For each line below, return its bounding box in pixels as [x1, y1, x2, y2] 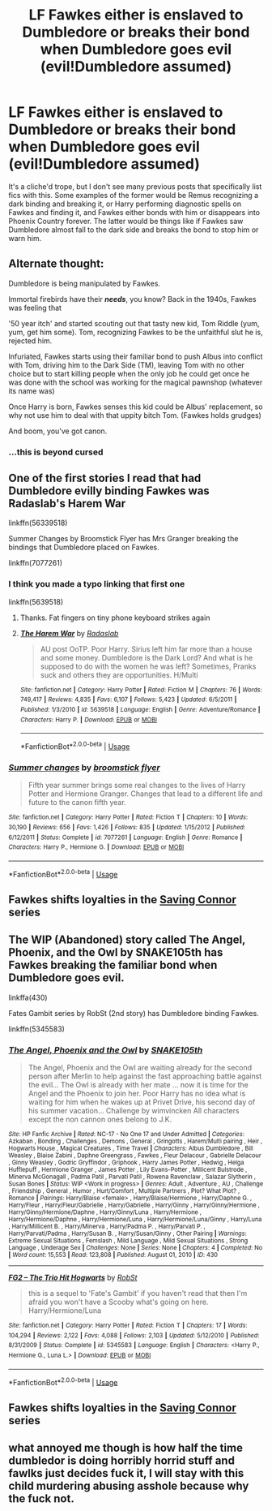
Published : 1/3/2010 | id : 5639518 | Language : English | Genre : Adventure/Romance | [19, 706, 261, 714]
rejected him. [8, 335, 53, 346]
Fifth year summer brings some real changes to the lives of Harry [28, 781, 246, 790]
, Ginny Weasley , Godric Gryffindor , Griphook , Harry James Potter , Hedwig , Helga [8, 1159, 244, 1167]
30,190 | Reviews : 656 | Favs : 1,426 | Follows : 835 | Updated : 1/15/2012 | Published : [8, 824, 246, 832]
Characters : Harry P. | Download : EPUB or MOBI [19, 716, 158, 724]
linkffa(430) [8, 992, 48, 1002]
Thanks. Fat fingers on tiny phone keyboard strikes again [19, 613, 210, 622]
